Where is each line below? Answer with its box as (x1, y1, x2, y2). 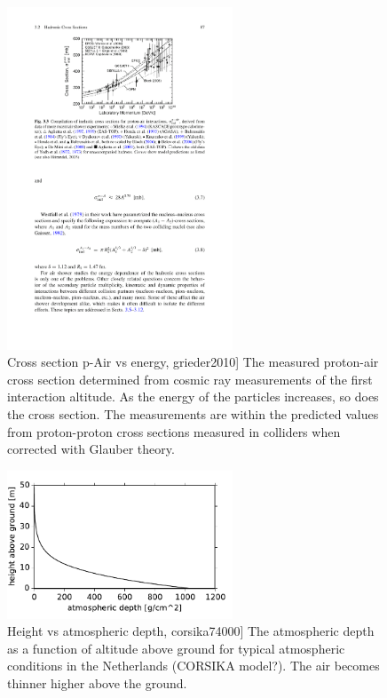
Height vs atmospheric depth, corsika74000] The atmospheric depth (7, 622, 375, 640)
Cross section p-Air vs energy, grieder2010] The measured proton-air (7, 353, 379, 371)
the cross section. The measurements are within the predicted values (7, 404, 379, 423)
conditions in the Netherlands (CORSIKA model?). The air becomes (7, 656, 380, 675)
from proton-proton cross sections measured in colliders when (7, 422, 341, 440)
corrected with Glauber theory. (7, 440, 175, 458)
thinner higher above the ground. (7, 673, 187, 692)
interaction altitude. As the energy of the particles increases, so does (7, 387, 379, 406)
